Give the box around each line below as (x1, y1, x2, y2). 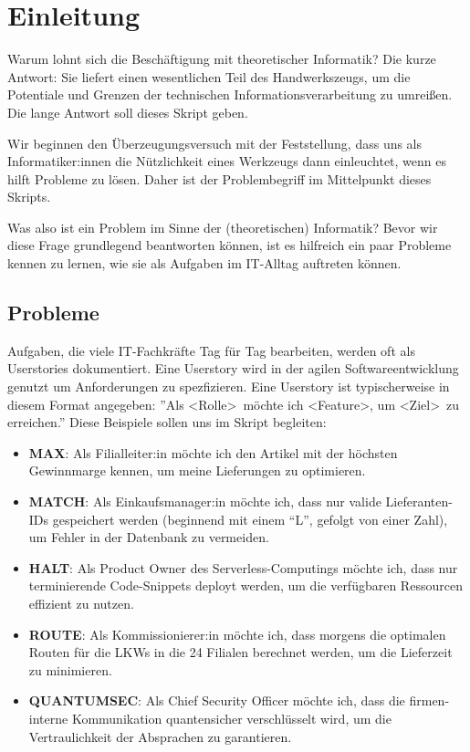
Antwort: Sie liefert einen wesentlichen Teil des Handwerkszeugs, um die (7, 67, 411, 86)
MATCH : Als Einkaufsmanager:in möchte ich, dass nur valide (28, 492, 381, 511)
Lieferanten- (385, 492, 453, 511)
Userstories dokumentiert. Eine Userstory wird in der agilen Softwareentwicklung (7, 359, 459, 378)
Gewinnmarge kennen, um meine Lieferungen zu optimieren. (28, 461, 366, 480)
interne (28, 708, 68, 727)
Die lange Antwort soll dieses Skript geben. (7, 102, 248, 121)
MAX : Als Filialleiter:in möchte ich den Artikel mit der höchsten (28, 443, 398, 462)
